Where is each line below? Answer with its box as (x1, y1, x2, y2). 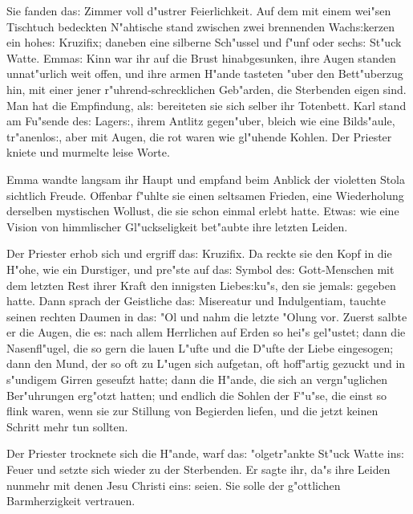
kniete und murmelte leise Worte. (6, 144, 170, 161)
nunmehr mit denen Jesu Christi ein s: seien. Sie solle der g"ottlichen (6, 476, 341, 493)
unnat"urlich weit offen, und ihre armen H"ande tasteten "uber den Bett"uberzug (6, 65, 403, 82)
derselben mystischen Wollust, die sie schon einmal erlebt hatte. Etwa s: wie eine (6, 202, 399, 219)
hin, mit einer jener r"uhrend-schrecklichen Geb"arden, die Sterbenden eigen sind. (6, 80, 407, 97)
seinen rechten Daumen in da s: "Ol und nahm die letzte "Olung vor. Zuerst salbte (6, 308, 407, 324)
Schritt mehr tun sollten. (6, 418, 128, 434)
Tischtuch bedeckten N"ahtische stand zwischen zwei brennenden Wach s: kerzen (6, 18, 395, 35)
